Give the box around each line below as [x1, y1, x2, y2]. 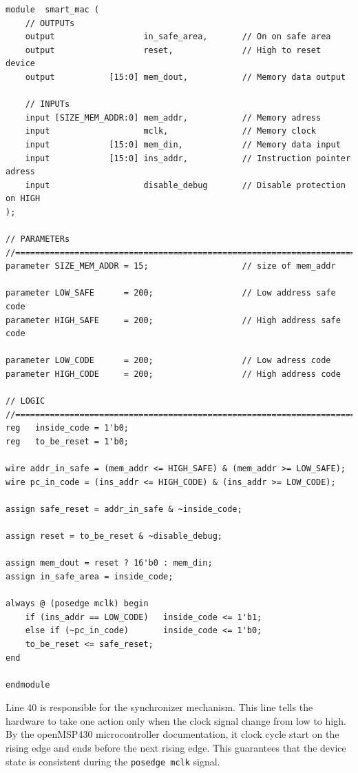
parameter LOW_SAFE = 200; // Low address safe [6, 288, 336, 298]
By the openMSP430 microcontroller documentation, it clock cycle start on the [6, 727, 339, 741]
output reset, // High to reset [25, 45, 322, 55]
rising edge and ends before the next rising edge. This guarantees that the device [6, 741, 346, 755]
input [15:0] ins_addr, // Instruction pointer [25, 153, 351, 163]
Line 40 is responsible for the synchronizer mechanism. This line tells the [6, 700, 313, 714]
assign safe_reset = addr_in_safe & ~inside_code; [6, 504, 242, 514]
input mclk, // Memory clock [25, 126, 317, 136]
